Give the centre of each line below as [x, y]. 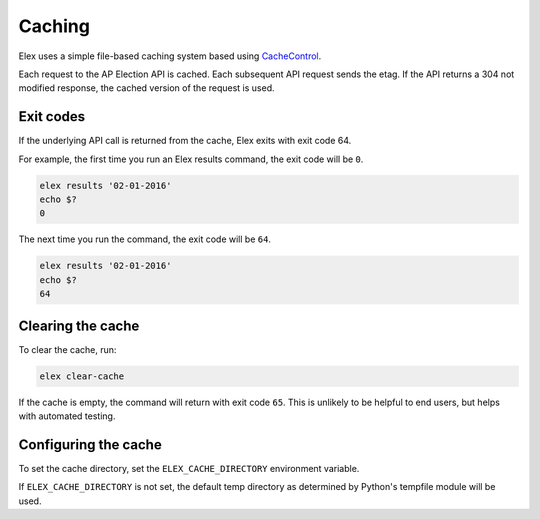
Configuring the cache [90, 444]
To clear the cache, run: [67, 349]
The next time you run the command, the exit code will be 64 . [145, 239]
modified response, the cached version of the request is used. [146, 88]
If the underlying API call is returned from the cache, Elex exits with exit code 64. [185, 141]
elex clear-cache [82, 376]
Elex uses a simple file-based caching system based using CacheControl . [170, 56]
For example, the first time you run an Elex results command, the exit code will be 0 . [191, 159]
